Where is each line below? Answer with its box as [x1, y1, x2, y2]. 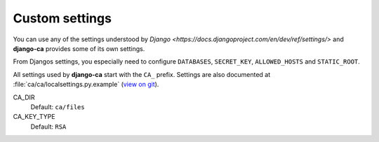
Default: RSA [30, 122, 67, 131]
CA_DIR [13, 93, 35, 101]
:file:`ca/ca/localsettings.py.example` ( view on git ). [13, 80, 159, 89]
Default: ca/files [30, 102, 85, 111]
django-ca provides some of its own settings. [13, 44, 145, 52]
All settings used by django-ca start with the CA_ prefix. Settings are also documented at [13, 70, 271, 78]
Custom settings [13, 10, 112, 26]
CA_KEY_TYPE [13, 113, 55, 121]
